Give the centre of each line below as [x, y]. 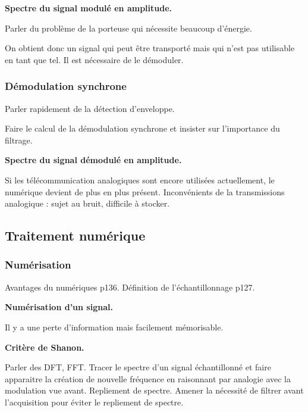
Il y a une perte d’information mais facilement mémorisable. [114, 327]
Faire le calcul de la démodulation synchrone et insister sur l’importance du [142, 128]
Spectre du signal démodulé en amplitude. [93, 160]
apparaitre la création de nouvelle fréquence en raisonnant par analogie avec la [148, 378]
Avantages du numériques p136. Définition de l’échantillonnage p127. [130, 287]
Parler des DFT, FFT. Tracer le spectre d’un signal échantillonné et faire [138, 367]
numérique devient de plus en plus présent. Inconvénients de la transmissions [145, 191]
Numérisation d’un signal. [59, 307]
